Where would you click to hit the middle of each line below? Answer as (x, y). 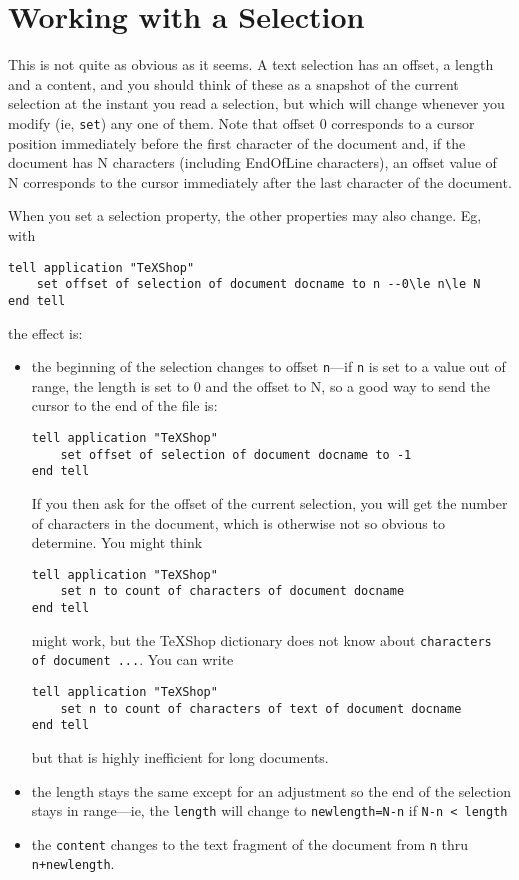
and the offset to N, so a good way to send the (347, 385)
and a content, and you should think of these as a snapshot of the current (233, 83)
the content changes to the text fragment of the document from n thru (250, 843)
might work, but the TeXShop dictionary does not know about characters (261, 639)
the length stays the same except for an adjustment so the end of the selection (271, 790)
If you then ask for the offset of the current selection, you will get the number (269, 502)
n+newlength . (73, 863)
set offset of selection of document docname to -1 (236, 454)
